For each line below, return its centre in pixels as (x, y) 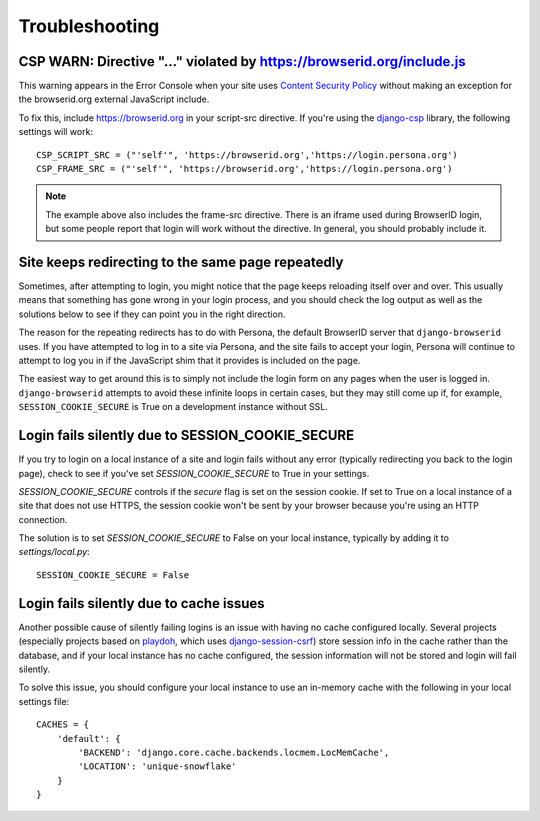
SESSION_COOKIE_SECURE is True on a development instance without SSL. (173, 407)
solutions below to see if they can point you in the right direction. (152, 314)
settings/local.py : (54, 552)
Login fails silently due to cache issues (141, 603)
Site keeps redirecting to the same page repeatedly (181, 262)
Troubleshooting (89, 26)
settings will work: (56, 132)
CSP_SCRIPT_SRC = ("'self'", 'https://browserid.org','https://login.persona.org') (247, 154)
